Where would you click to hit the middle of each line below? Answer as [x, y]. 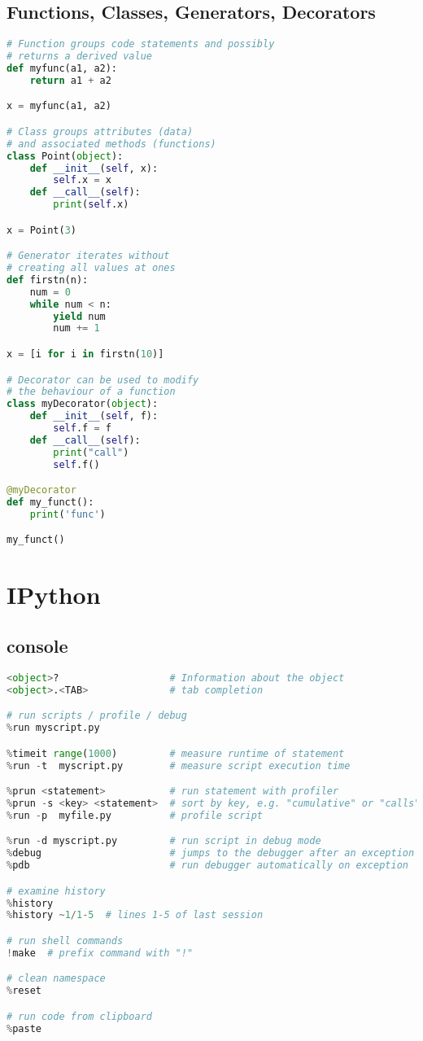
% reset [24, 991]
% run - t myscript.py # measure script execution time [179, 765]
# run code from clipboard [79, 1016]
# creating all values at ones [91, 268]
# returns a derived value [79, 57]
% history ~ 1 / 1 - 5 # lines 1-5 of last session [135, 915]
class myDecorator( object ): [83, 404]
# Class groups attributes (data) [100, 131]
